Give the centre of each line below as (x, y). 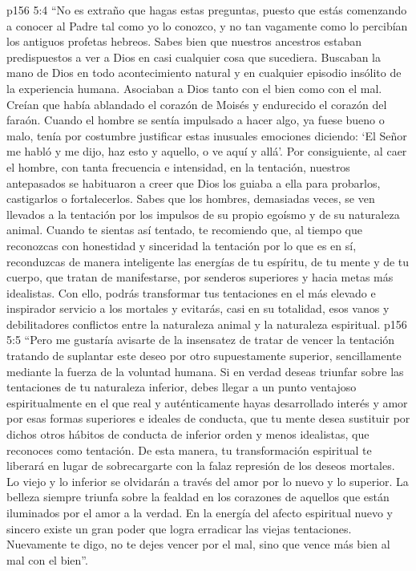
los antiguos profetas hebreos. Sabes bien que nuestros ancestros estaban (184, 41)
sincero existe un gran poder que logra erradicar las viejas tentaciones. (179, 528)
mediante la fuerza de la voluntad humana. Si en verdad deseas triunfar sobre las (205, 371)
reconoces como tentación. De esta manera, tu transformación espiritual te (189, 450)
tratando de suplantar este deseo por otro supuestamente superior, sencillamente (204, 356)
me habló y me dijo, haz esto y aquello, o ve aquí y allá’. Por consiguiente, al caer (207, 151)
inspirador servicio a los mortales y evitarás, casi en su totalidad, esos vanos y (198, 308)
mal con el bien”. (47, 559)
